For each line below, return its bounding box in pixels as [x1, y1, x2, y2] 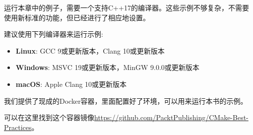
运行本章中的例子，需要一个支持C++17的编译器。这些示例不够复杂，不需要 [4, 2, 249, 12]
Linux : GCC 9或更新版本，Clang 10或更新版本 [15, 45, 165, 56]
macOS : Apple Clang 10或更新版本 [15, 78, 127, 89]
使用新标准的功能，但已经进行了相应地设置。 [4, 12, 150, 22]
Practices [4, 122, 32, 132]
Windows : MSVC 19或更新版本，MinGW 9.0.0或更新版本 [15, 62, 199, 72]
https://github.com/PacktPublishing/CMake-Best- [94, 112, 249, 123]
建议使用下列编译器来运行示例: [4, 29, 103, 39]
